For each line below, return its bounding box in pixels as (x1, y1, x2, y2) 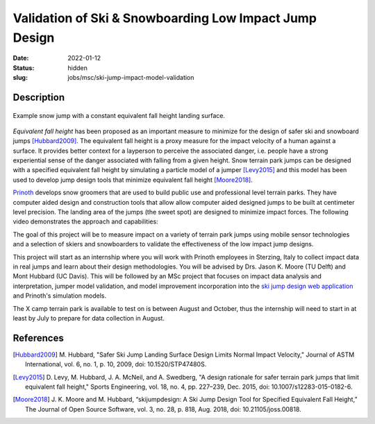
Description (12, 91, 65, 103)
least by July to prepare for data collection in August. (12, 314, 165, 322)
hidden (67, 63, 88, 72)
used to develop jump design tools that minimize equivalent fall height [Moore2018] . (12, 176, 253, 184)
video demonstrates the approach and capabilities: (12, 217, 159, 226)
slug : (12, 74, 28, 82)
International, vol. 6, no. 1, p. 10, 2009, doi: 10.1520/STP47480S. (25, 360, 207, 368)
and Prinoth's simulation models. (12, 291, 107, 300)
